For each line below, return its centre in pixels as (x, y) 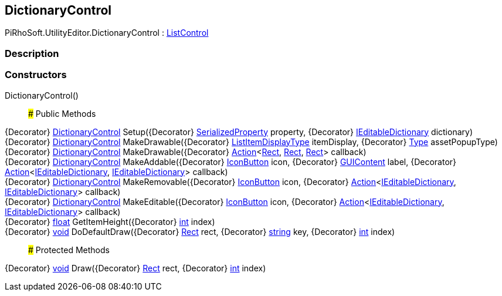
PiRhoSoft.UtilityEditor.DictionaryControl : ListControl (107, 33)
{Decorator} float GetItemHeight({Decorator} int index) (110, 221)
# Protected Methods (69, 250)
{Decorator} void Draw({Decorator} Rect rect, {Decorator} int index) (135, 268)
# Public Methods (62, 113)
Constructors (36, 75)
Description (32, 53)
